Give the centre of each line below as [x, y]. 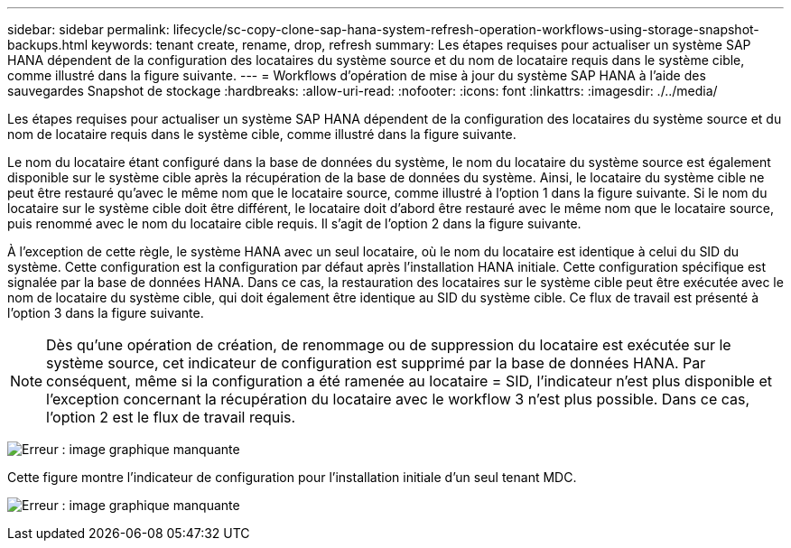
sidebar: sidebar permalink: [88, 29]
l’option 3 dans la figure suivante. [106, 313]
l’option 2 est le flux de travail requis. [171, 417]
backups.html [48, 45]
